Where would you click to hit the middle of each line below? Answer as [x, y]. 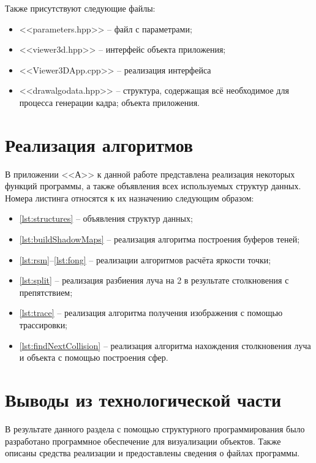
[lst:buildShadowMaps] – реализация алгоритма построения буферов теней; [160, 239]
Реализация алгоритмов [99, 144]
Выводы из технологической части [143, 399]
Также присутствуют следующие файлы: [80, 8]
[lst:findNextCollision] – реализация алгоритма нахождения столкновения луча [165, 345]
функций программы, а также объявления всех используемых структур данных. [153, 186]
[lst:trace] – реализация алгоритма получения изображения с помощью [151, 313]
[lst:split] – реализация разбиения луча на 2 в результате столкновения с [154, 280]
